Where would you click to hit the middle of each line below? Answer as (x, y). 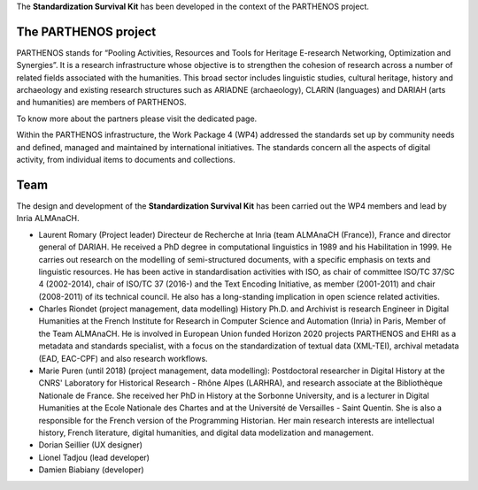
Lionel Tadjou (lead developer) (94, 457)
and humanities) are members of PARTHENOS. (101, 103)
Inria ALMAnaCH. (48, 218)
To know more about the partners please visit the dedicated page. (137, 119)
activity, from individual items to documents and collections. (126, 160)
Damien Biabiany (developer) (92, 470)
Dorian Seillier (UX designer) (91, 445)
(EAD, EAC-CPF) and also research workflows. (123, 358)
